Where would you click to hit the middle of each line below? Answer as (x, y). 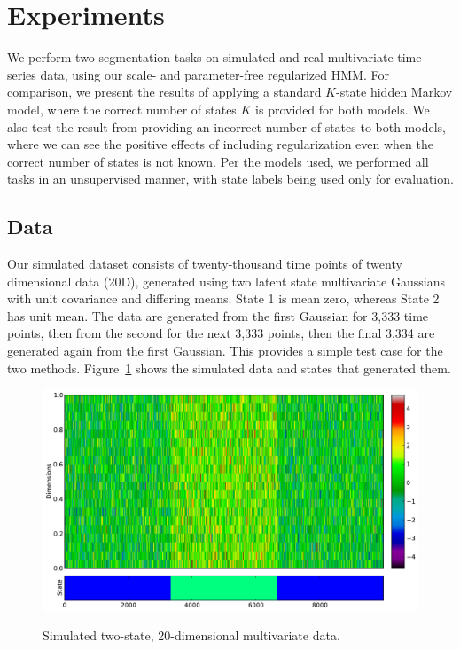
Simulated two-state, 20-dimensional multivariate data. (191, 635)
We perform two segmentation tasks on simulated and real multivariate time (214, 57)
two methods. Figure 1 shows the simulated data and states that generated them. (229, 368)
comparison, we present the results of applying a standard (164, 92)
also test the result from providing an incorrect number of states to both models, (226, 126)
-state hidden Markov (394, 92)
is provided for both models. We (343, 109)
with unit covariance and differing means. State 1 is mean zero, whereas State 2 (223, 298)
